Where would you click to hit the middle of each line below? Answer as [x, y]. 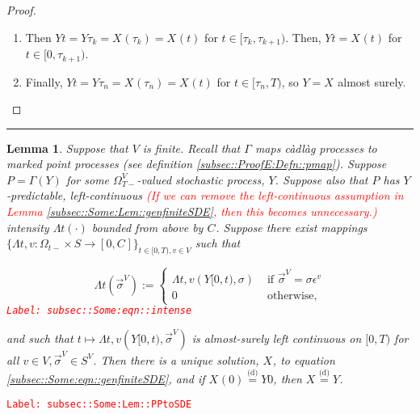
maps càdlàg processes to [316, 148]
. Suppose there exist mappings [292, 227]
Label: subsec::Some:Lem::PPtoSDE [99, 405]
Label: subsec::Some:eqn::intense [99, 311]
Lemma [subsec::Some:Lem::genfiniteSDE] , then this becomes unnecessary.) [192, 211]
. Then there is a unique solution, [176, 359]
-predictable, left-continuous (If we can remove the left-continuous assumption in [205, 195]
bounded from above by [147, 227]
